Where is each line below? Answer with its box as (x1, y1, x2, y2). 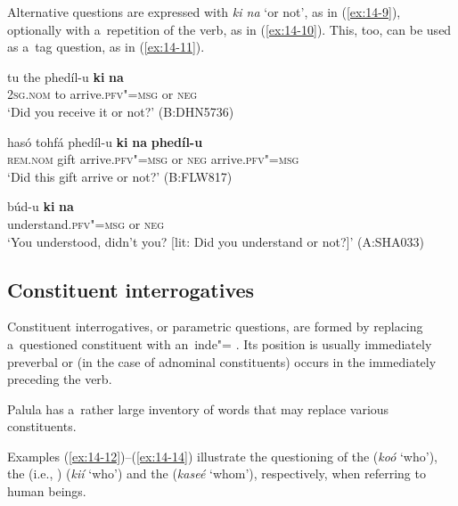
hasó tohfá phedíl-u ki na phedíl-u (7, 132, 203, 151)
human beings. (7, 482, 86, 501)
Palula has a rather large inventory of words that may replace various (7, 399, 389, 418)
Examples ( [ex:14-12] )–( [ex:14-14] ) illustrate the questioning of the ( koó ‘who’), (7, 446, 438, 465)
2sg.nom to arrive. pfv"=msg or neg (7, 85, 198, 103)
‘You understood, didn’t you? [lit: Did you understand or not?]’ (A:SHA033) (7, 232, 425, 250)
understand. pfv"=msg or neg (7, 214, 165, 233)
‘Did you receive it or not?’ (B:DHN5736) (7, 102, 234, 120)
